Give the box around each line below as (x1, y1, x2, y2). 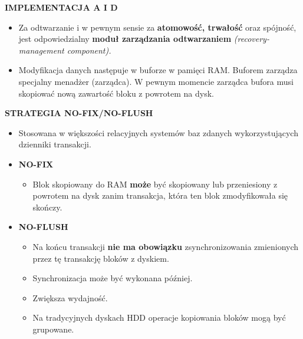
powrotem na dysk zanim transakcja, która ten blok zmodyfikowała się (32, 189, 288, 202)
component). (67, 44, 111, 56)
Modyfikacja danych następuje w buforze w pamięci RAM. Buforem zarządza (18, 64, 298, 76)
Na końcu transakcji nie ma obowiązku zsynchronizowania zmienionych (32, 240, 299, 252)
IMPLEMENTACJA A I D (5, 1, 118, 13)
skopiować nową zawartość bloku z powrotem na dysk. (18, 87, 215, 99)
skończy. (32, 200, 62, 213)
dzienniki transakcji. (18, 138, 91, 150)
